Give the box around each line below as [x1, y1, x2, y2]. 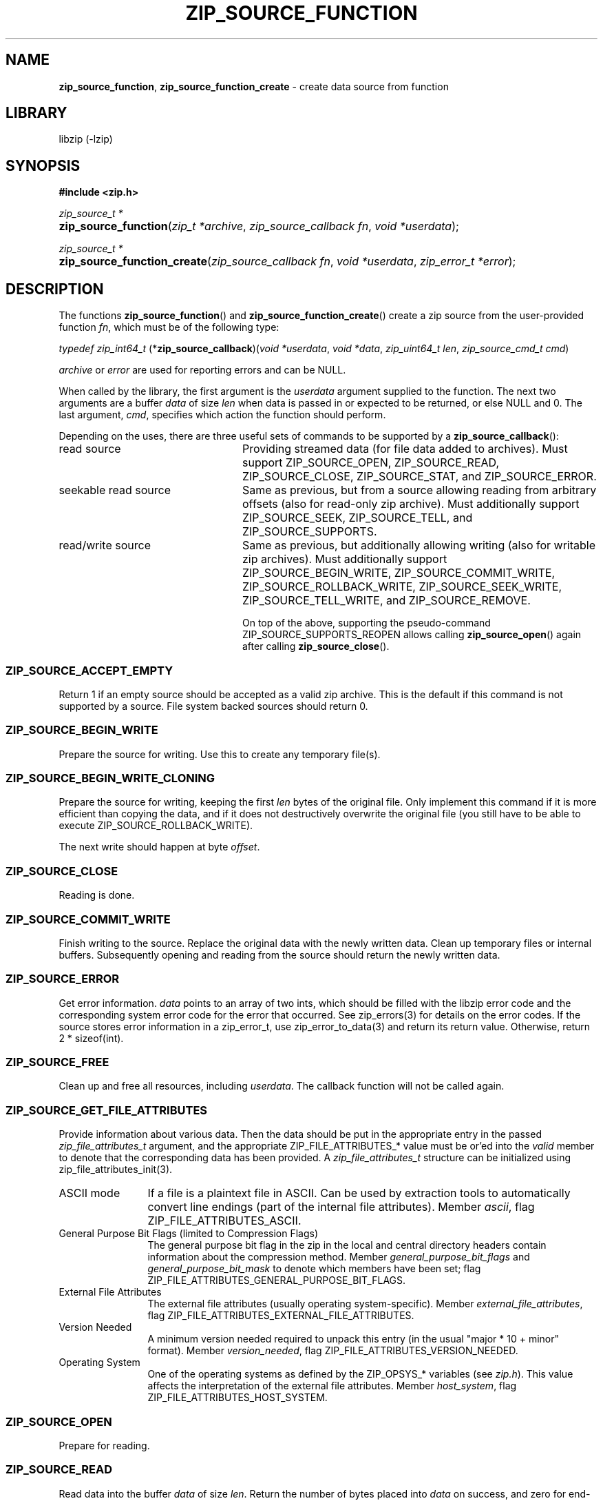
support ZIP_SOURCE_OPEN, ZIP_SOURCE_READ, [242, 456, 499, 470]
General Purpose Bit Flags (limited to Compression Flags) [59, 1227, 319, 1240]
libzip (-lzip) [59, 133, 113, 145]
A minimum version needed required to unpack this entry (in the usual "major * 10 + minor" [147, 1333, 560, 1345]
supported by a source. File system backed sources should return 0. [59, 700, 368, 712]
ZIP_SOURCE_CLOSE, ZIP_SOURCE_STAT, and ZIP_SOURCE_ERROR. [242, 469, 597, 484]
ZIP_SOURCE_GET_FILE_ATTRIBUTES [6, 1103, 208, 1117]
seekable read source [59, 483, 171, 498]
